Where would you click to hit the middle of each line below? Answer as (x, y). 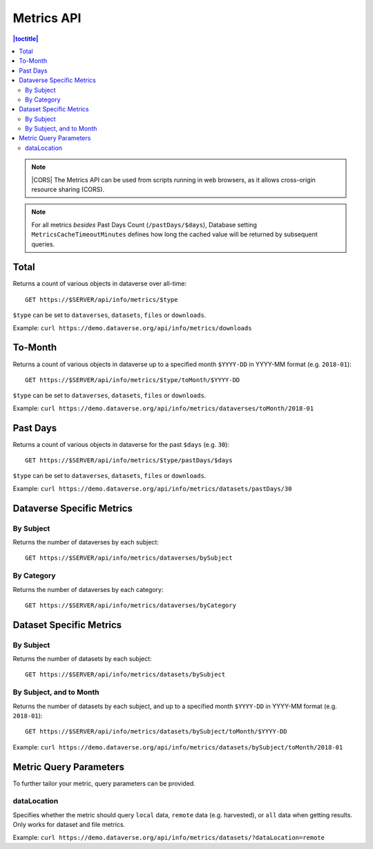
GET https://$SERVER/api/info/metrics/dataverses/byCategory (131, 605)
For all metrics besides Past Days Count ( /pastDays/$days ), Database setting (144, 225)
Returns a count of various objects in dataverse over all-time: (99, 284)
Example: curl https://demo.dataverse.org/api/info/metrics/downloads (132, 327)
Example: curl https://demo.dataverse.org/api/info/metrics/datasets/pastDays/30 (152, 488)
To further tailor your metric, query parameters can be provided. (104, 783)
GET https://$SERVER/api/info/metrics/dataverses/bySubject (129, 558)
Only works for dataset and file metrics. (69, 825)
